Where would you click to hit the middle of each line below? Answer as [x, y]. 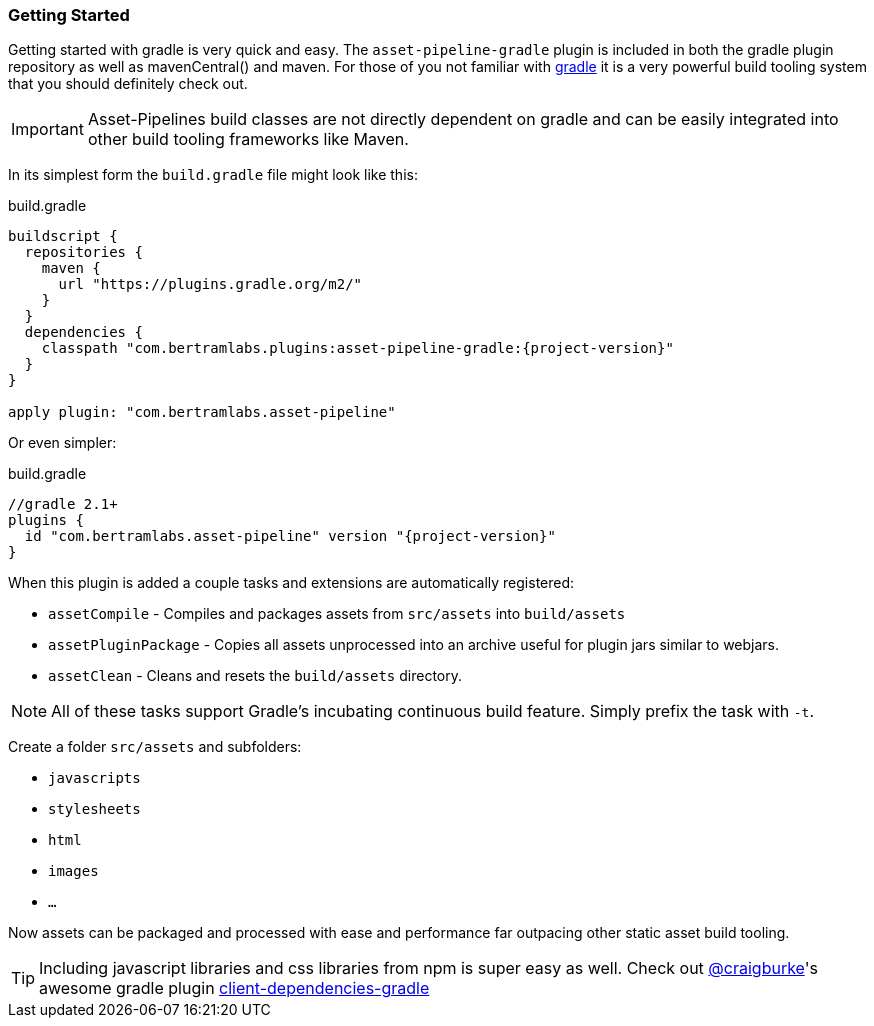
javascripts [94, 778]
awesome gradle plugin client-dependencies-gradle [234, 988]
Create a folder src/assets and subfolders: [155, 747]
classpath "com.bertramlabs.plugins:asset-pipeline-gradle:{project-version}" [357, 348]
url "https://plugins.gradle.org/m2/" [210, 284]
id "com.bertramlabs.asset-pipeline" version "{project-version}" [290, 536]
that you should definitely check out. [128, 84]
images [73, 871]
